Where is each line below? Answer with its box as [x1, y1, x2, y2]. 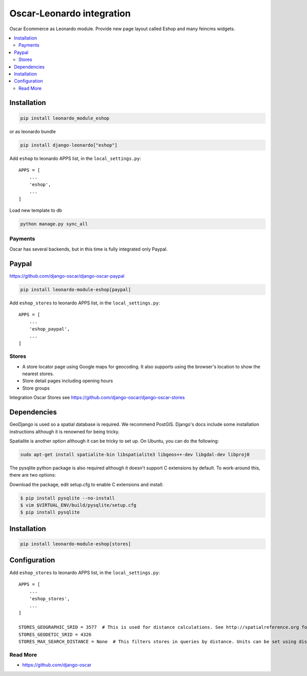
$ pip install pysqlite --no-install [20, 495, 115, 501]
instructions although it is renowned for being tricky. [9, 428, 120, 435]
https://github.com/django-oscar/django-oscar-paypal [9, 273, 125, 279]
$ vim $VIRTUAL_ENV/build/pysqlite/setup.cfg [20, 502, 137, 508]
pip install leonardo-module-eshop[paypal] [20, 286, 131, 292]
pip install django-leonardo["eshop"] [20, 142, 118, 148]
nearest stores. [22, 371, 54, 377]
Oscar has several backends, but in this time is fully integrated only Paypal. [9, 246, 168, 252]
